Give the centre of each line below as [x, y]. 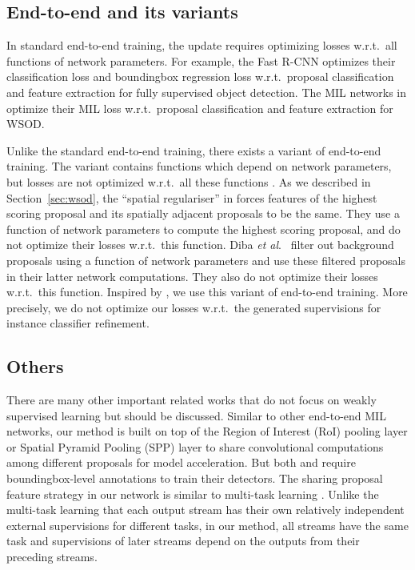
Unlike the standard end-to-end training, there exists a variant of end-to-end [194, 150]
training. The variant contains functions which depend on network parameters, [199, 166]
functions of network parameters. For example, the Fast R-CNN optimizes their [201, 60]
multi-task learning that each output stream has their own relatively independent [206, 510]
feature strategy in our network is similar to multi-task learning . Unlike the [193, 494]
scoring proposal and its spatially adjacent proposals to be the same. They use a [203, 213]
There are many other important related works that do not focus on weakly [192, 400]
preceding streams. [52, 557]
